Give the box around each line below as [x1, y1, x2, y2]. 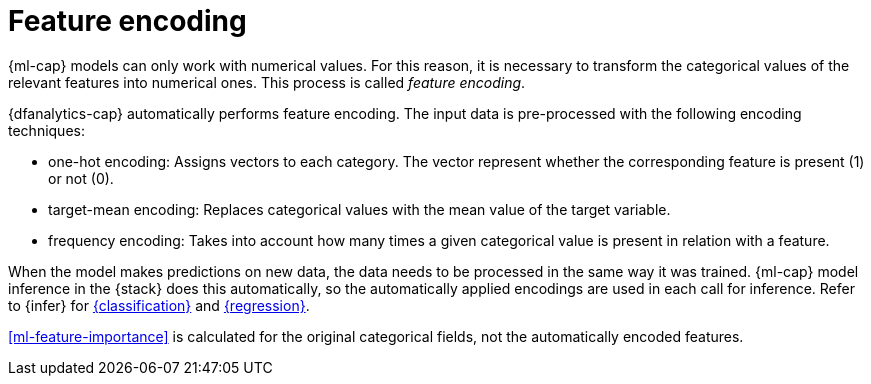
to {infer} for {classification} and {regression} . [8, 296, 310, 314]
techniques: [8, 121, 85, 139]
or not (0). [48, 169, 114, 187]
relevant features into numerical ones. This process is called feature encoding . [8, 73, 526, 91]
